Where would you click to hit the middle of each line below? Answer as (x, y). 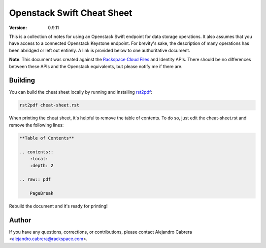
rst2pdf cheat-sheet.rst (50, 105)
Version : (18, 28)
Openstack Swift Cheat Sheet (71, 13)
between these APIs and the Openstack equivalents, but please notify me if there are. (96, 66)
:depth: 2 (42, 166)
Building (22, 81)
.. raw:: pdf (35, 179)
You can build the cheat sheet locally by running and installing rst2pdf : (81, 92)
